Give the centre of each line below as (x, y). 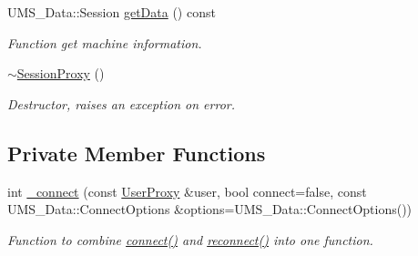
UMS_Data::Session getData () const (112, 12)
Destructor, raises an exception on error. (122, 103)
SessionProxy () (61, 73)
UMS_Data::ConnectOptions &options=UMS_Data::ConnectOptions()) (210, 209)
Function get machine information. (105, 42)
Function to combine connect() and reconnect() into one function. (190, 239)
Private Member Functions (137, 153)
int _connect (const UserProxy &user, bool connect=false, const (187, 191)
